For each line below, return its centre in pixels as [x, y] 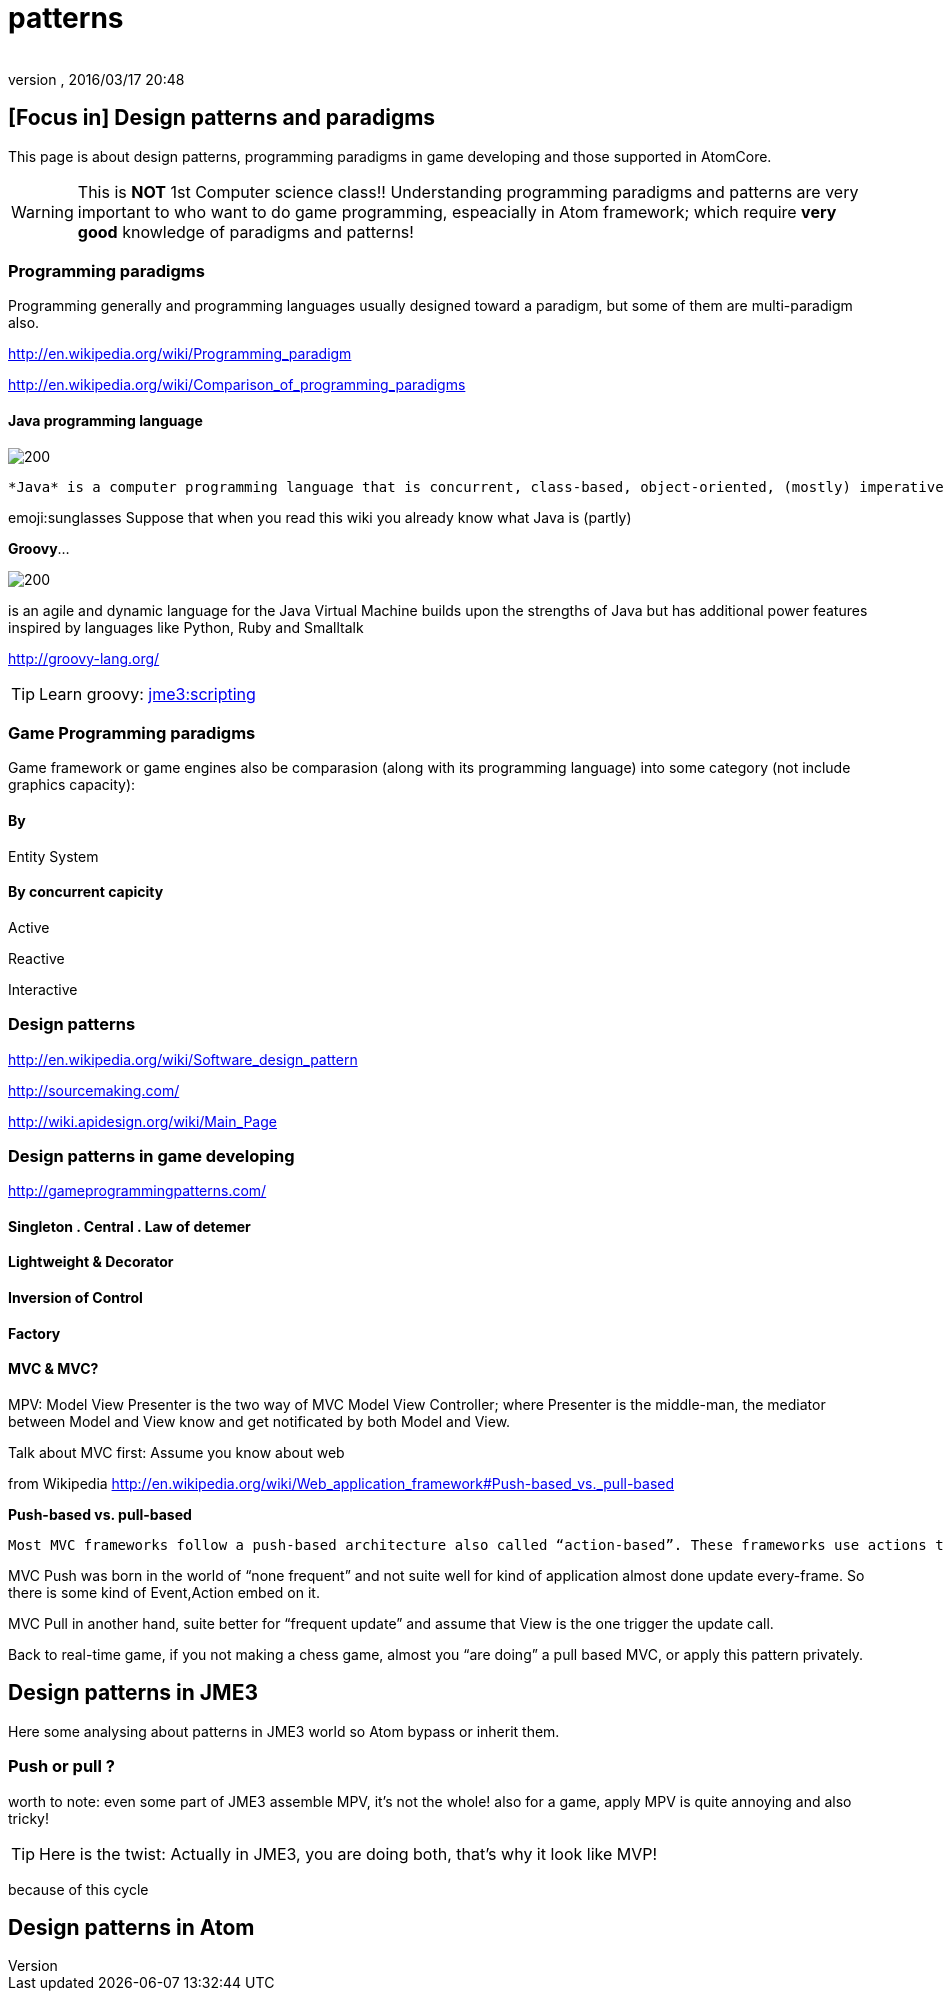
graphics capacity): [72, 785]
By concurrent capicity [86, 892]
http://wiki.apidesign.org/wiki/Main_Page [142, 1121]
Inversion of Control [75, 1298]
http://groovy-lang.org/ [84, 658]
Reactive [36, 958]
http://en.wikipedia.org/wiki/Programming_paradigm [180, 354]
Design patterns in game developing [151, 1155]
